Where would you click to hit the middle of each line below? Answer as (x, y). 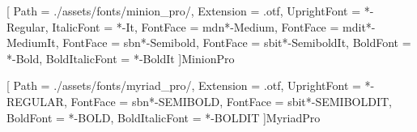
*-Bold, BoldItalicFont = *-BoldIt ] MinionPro (121, 58)
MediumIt (31, 43)
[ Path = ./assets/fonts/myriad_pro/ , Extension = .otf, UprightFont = (184, 85)
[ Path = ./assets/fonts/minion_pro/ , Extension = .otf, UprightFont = (184, 11)
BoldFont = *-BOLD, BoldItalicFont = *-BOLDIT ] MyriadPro (164, 117)
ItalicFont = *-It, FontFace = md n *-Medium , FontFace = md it (209, 26)
